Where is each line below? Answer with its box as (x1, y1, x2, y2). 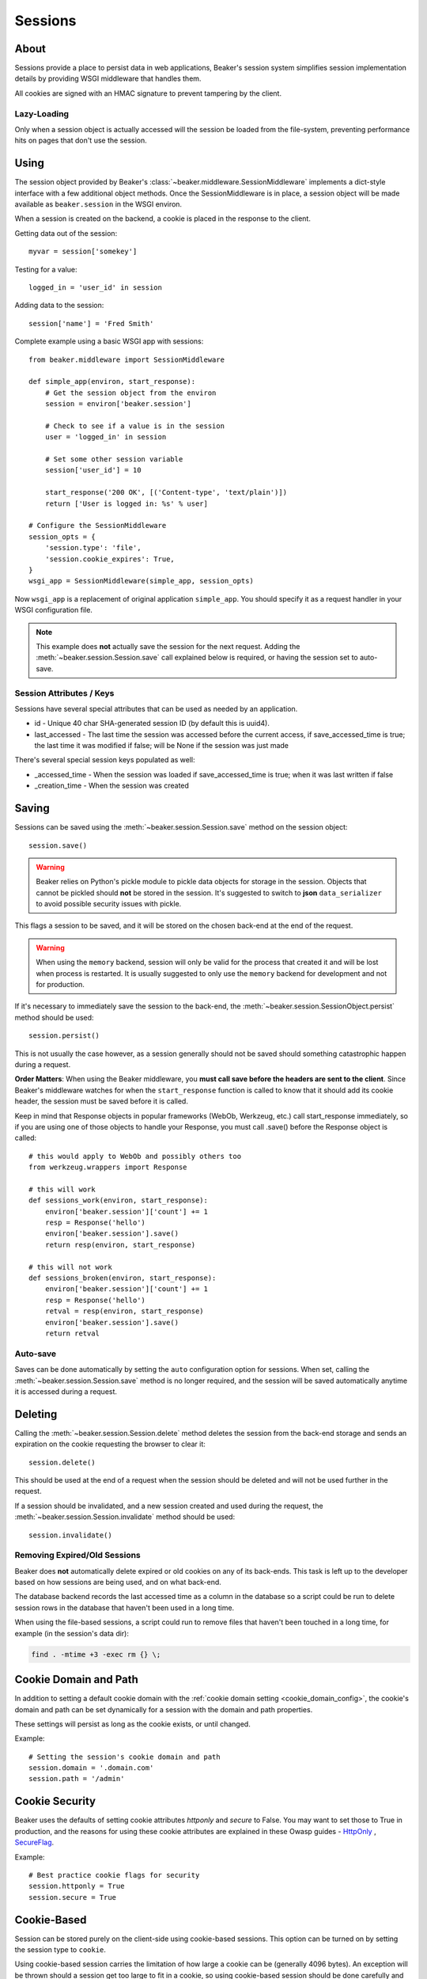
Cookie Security (14, 1795, 96, 1808)
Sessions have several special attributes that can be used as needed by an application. (14, 704, 298, 713)
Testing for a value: (14, 264, 77, 274)
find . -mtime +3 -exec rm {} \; (31, 1650, 161, 1658)
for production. (36, 980, 85, 989)
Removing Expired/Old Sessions (14, 1550, 142, 1561)
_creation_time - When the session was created (34, 781, 190, 791)
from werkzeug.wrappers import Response (28, 1163, 187, 1172)
